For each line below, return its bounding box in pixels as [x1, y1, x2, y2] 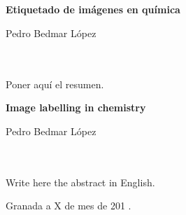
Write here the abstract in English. [6, 174, 155, 189]
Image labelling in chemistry [6, 100, 146, 115]
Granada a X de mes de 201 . [6, 198, 131, 213]
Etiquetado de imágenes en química [6, 2, 180, 17]
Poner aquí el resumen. [6, 76, 104, 91]
